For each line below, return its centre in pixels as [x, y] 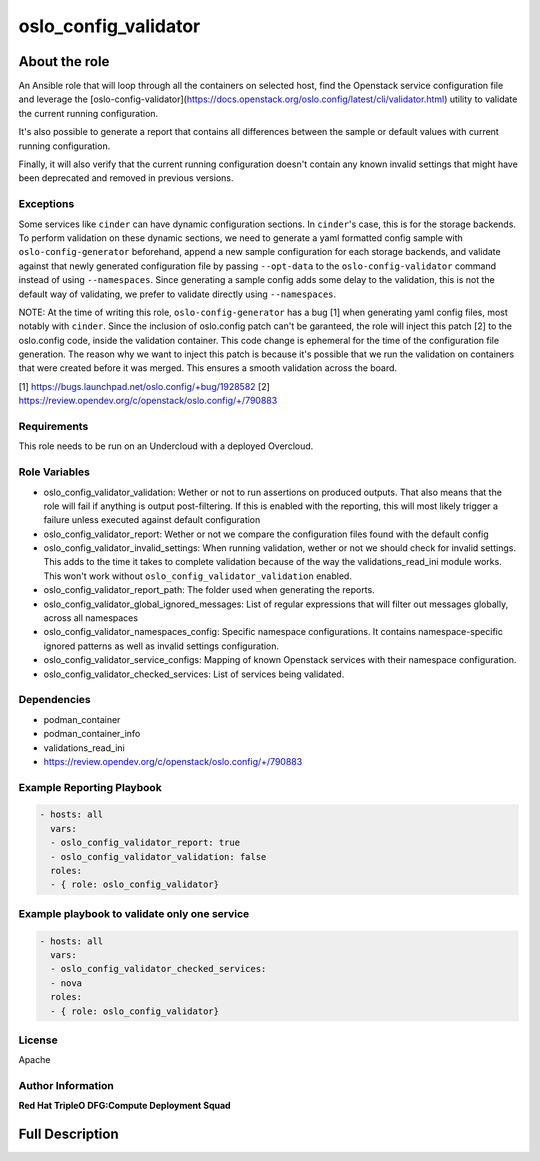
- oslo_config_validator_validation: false [158, 856]
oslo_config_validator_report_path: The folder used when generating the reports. [209, 590]
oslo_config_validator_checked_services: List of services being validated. [194, 674]
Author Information [66, 1085]
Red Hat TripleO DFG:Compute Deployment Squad [124, 1106]
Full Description [68, 1134]
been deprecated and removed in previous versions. [126, 178]
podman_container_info [92, 734]
